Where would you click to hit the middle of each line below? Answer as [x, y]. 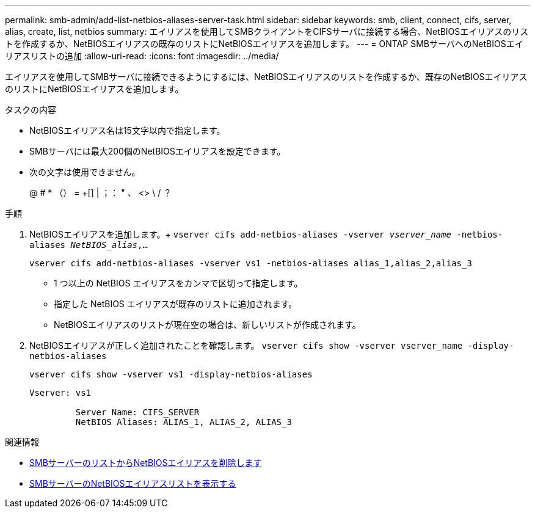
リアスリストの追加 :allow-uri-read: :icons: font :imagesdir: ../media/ [142, 56]
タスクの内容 [31, 110]
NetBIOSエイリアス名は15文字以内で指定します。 [127, 130]
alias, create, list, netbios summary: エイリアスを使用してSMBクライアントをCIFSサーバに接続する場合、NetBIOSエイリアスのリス [267, 31]
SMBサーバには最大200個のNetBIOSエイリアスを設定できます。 [158, 151]
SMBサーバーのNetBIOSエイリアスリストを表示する [133, 483]
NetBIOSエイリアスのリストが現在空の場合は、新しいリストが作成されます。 [207, 325]
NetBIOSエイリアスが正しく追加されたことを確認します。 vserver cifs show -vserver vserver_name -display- [272, 345]
